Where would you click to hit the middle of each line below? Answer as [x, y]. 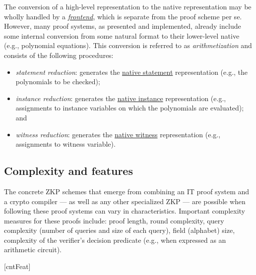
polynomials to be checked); [58, 82]
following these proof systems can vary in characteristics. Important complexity [125, 211]
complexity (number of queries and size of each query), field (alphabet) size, [120, 230]
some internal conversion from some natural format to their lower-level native [122, 35]
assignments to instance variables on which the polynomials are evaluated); [130, 108]
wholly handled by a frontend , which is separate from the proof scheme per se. [123, 16]
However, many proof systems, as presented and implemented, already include [123, 26]
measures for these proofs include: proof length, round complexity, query [114, 220]
